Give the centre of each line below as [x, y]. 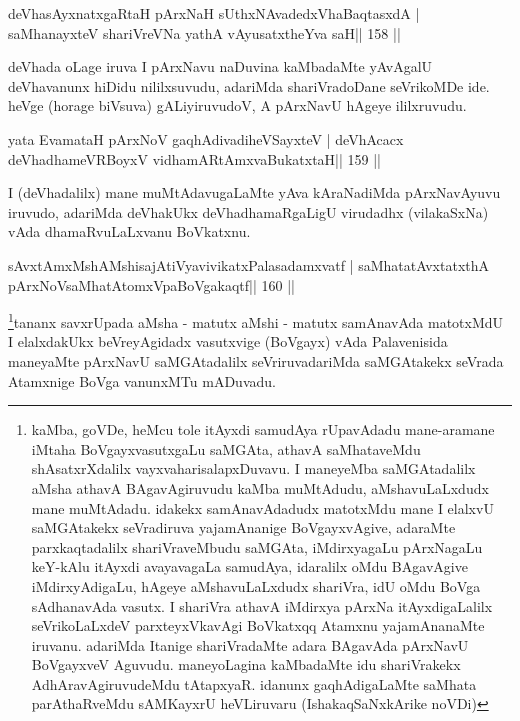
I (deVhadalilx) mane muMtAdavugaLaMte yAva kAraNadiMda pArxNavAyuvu [254, 192]
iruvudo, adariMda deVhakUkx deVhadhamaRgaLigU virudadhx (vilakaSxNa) [248, 211]
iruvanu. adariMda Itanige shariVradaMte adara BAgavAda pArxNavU [250, 644]
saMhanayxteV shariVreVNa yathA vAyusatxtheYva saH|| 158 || [204, 32]
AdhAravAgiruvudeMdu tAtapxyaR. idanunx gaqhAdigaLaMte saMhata [254, 683]
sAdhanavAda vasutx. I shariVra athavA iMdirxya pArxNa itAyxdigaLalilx [262, 605]
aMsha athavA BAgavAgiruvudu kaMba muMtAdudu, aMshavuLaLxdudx [260, 487]
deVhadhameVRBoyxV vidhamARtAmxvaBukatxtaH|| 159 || [194, 158]
